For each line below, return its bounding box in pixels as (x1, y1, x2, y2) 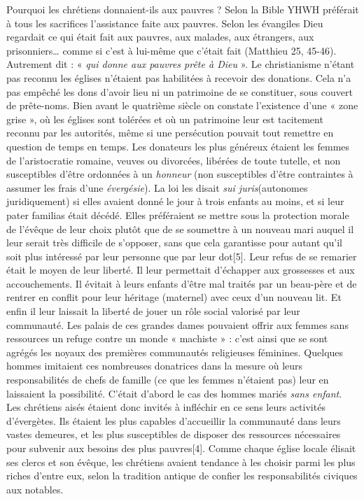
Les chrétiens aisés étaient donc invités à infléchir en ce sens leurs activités (6, 400, 325, 414)
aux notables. (6, 482, 64, 496)
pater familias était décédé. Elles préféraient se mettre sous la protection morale (6, 207, 349, 222)
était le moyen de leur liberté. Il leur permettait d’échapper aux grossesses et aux (6, 262, 355, 277)
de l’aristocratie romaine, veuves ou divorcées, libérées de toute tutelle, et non (6, 153, 341, 167)
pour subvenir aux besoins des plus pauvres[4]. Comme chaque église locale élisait (6, 441, 356, 455)
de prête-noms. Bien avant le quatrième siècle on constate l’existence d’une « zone (6, 98, 358, 113)
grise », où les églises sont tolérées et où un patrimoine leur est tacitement (6, 111, 323, 126)
